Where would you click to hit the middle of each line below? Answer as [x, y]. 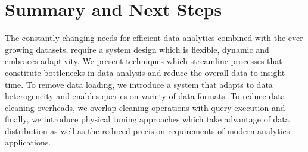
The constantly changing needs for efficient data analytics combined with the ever [154, 38]
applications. [28, 142]
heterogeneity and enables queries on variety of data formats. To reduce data [145, 96]
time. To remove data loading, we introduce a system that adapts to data [139, 84]
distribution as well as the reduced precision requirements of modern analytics [147, 130]
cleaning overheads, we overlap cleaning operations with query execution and [145, 107]
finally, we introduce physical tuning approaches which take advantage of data [147, 119]
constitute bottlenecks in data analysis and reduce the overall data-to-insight [145, 72]
